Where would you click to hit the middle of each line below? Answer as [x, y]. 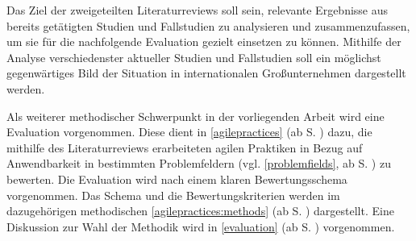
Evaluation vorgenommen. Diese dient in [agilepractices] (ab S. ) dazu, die [189, 132]
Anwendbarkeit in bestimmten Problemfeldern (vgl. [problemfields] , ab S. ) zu [199, 163]
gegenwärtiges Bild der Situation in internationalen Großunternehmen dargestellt [206, 73]
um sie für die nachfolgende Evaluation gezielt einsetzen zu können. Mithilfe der [204, 42]
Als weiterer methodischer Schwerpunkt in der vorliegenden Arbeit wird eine [196, 116]
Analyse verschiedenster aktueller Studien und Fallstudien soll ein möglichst [194, 57]
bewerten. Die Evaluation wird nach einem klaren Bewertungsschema [177, 179]
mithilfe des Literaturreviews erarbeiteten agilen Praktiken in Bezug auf [185, 147]
